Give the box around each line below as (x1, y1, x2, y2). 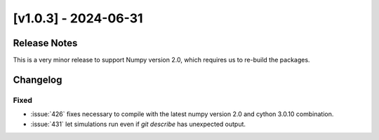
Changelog (13, 73, 62, 85)
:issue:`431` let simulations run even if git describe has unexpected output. (30, 120, 246, 128)
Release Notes (13, 37, 78, 49)
